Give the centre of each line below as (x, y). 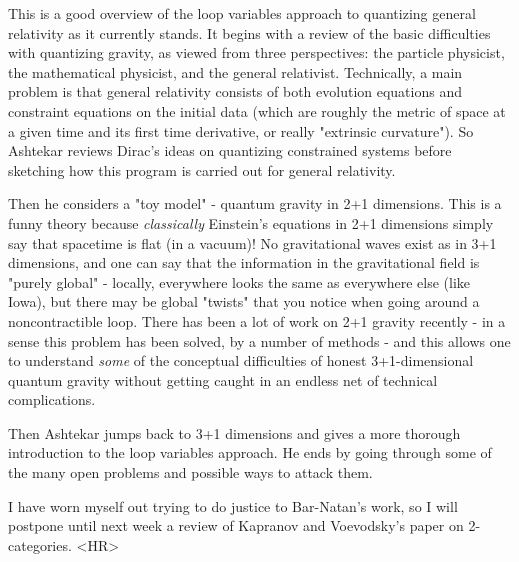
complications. (52, 399)
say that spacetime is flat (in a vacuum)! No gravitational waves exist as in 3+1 (252, 242)
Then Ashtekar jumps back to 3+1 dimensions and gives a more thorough (234, 432)
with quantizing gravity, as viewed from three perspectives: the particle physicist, (256, 52)
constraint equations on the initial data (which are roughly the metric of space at (257, 110)
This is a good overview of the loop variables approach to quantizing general (242, 13)
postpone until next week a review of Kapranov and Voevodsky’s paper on (236, 525)
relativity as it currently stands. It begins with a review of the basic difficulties (249, 32)
